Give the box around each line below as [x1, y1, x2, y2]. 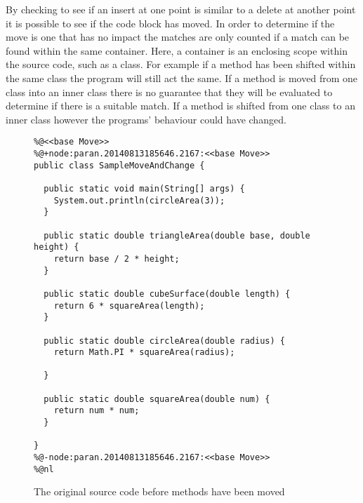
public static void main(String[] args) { [44, 183, 245, 194]
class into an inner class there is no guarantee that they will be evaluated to [6, 84, 333, 99]
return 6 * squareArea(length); [53, 300, 205, 311]
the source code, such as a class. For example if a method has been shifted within [6, 57, 356, 72]
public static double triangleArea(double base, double [44, 230, 310, 241]
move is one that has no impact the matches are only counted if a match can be [6, 29, 350, 44]
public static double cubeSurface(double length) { [44, 288, 291, 299]
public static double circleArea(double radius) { [44, 335, 285, 346]
